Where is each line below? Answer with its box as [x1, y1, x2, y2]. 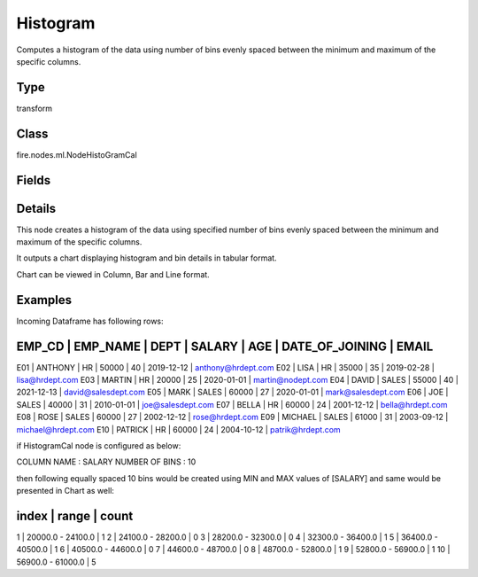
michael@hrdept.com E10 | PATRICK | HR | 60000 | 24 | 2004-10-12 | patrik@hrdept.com [16, 424, 341, 434]
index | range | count [16, 508, 134, 523]
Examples [16, 292, 73, 308]
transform [16, 103, 53, 113]
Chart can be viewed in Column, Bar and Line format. [16, 269, 210, 279]
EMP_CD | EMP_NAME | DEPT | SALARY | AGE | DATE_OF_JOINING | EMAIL [16, 339, 434, 354]
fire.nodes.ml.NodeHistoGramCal [16, 149, 137, 160]
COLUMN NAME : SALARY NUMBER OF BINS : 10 [16, 456, 197, 467]
